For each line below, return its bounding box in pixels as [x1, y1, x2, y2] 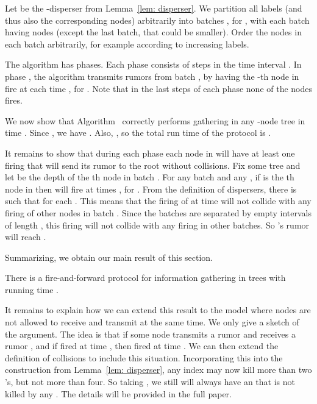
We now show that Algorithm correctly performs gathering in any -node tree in [5, 114, 305, 127]
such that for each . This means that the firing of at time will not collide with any [5, 194, 312, 207]
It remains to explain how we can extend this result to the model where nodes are [5, 303, 311, 316]
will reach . [5, 230, 46, 243]
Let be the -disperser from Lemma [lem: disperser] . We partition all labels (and [5, 2, 302, 14]
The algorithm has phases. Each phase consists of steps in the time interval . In [5, 58, 302, 71]
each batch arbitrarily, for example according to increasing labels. [5, 37, 249, 50]
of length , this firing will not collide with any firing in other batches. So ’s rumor [5, 218, 310, 231]
